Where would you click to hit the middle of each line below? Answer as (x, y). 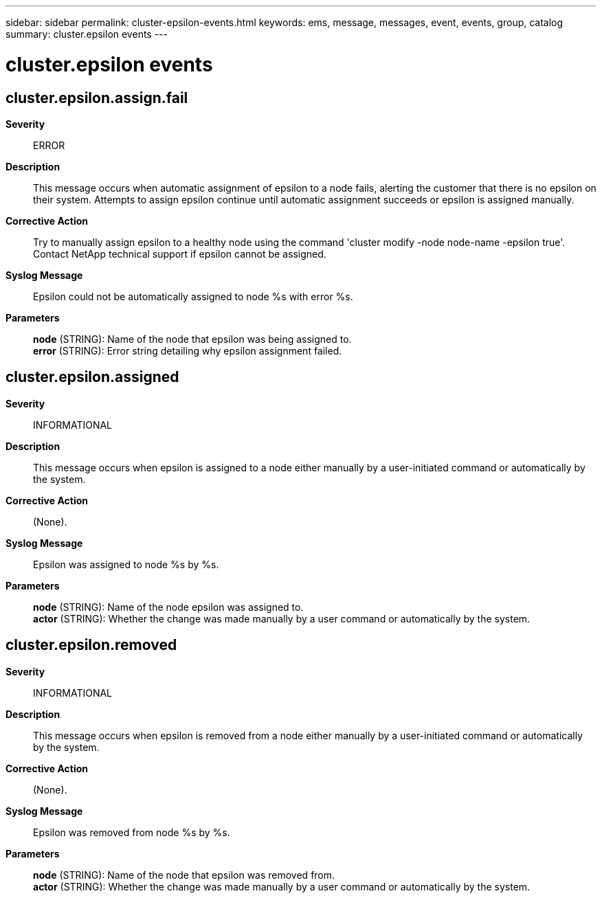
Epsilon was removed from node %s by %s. (132, 832)
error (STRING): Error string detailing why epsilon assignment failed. (188, 350)
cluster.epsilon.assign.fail (97, 98)
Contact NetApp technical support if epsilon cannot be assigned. (180, 254)
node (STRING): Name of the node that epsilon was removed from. (184, 875)
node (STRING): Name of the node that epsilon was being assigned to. (192, 339)
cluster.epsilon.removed (91, 645)
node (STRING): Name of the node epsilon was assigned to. (168, 607)
